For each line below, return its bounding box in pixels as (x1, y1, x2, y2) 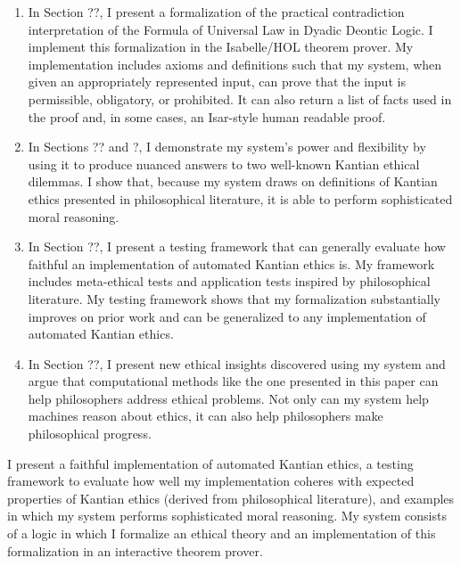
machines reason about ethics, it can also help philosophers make (28, 406, 383, 425)
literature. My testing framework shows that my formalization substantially (28, 289, 441, 308)
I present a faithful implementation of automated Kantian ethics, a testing (7, 454, 414, 472)
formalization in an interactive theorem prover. (7, 541, 263, 560)
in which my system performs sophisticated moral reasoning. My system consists (7, 506, 447, 525)
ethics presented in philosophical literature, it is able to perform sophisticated (28, 189, 453, 208)
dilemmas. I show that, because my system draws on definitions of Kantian (28, 172, 438, 191)
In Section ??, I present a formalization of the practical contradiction (28, 3, 405, 21)
